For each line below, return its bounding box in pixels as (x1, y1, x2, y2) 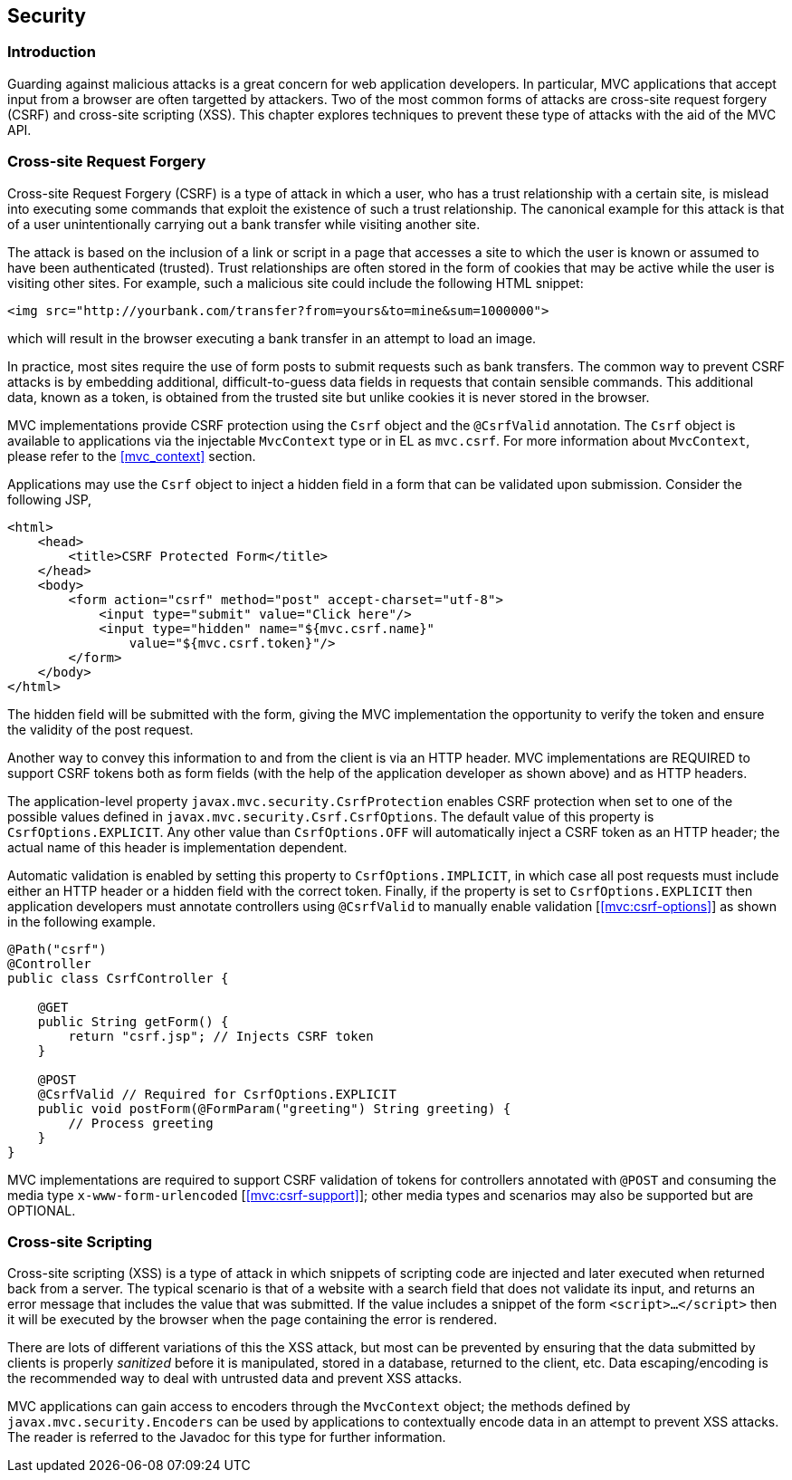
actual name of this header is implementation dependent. (7, 839, 348, 855)
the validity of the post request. (7, 721, 194, 737)
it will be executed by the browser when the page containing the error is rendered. (7, 1312, 498, 1328)
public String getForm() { (37, 1014, 229, 1029)
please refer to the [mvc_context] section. (7, 447, 256, 464)
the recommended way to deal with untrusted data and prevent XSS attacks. (7, 1370, 463, 1387)
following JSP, (7, 491, 92, 507)
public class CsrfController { (7, 970, 229, 985)
